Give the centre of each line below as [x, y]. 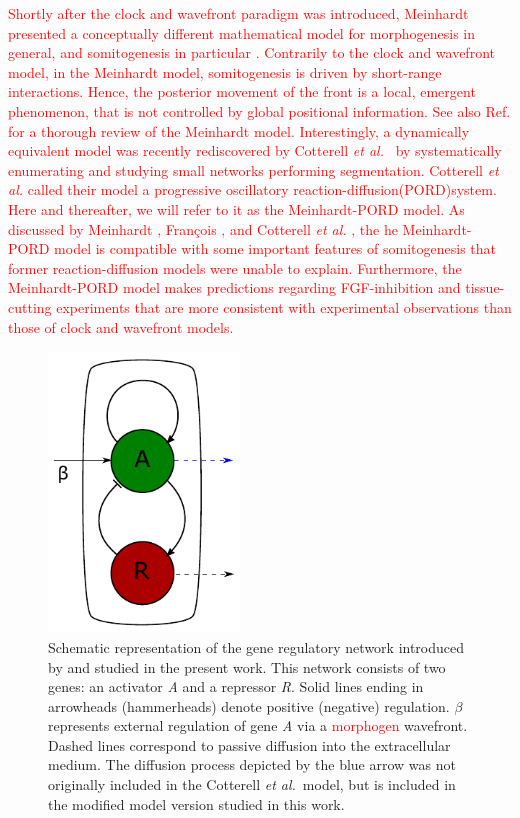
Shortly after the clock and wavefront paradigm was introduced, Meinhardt [238, 13]
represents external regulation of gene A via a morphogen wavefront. [258, 725]
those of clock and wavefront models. [121, 326]
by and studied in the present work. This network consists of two [247, 666]
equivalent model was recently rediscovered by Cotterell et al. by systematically [255, 150]
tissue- [485, 287]
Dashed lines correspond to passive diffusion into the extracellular [249, 744]
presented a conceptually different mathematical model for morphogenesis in [242, 32]
